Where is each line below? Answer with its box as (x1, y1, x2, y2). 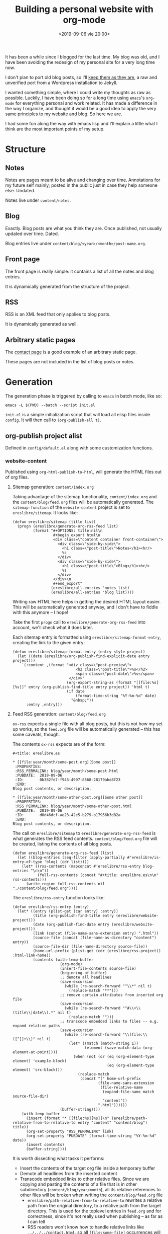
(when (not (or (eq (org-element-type (73, 1054, 154, 1059)
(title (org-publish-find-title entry (33, 913, 114, 918)
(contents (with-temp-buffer (33, 957, 94, 962)
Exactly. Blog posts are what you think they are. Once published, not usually (5, 225, 162, 231)
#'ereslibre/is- (127, 855, 161, 860)
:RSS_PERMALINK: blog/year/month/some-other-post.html (15, 804, 132, 809)
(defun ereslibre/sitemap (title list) (12, 519, 96, 524)
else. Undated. (5, 187, 36, 193)
